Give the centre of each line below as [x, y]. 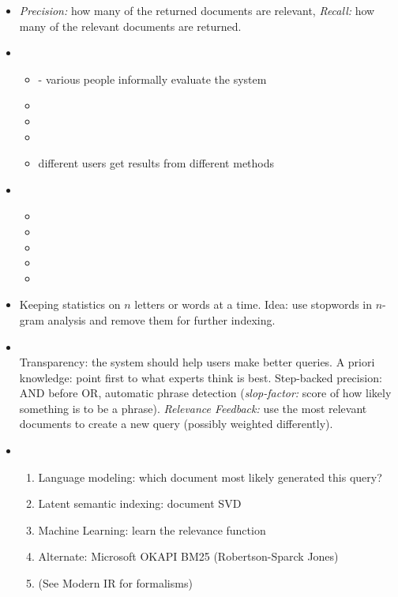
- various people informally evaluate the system [152, 79]
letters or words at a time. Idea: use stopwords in [253, 304]
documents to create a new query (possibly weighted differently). [176, 424]
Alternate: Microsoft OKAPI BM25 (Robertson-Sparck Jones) [188, 556]
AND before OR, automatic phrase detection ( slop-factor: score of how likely [205, 393]
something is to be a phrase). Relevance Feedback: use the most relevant [193, 408]
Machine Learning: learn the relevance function [152, 529]
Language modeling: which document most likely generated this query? [210, 477]
